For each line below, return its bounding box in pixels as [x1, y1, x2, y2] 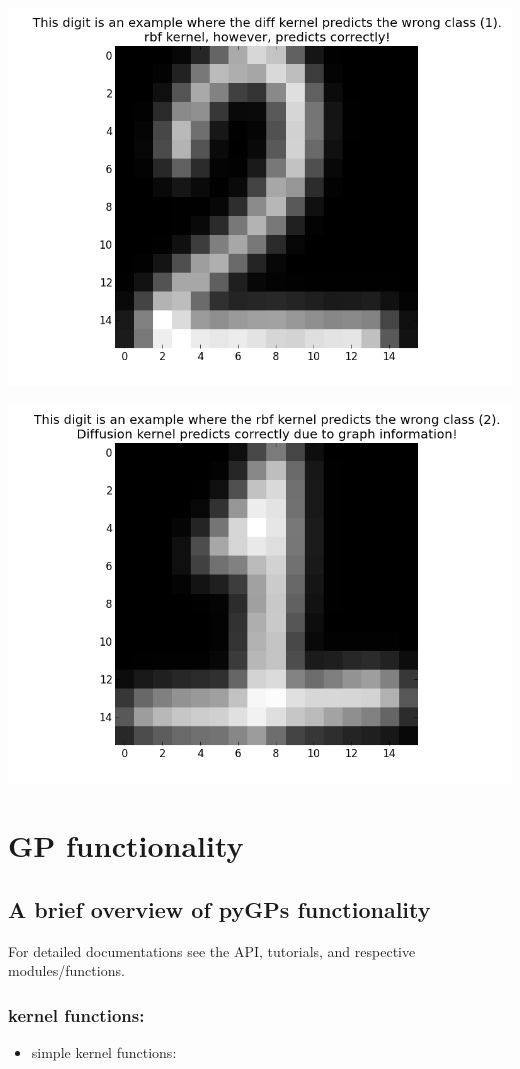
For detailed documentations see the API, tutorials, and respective [8, 940, 416, 961]
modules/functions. [8, 960, 125, 981]
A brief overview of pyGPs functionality [8, 893, 431, 924]
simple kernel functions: [31, 1042, 177, 1063]
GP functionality [8, 825, 244, 866]
